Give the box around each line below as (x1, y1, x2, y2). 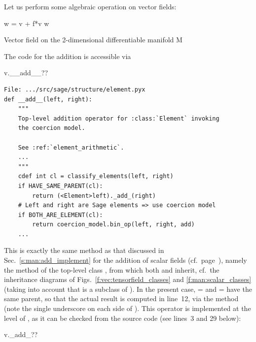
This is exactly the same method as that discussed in (4, 245, 164, 255)
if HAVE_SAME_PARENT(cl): (18, 182, 103, 189)
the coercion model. (18, 124, 85, 132)
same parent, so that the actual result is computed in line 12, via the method (4, 293, 239, 304)
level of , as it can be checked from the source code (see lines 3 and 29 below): (4, 312, 241, 323)
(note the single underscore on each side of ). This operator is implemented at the (4, 303, 251, 313)
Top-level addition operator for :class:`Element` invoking (18, 115, 219, 122)
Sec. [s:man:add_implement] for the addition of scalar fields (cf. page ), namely (4, 255, 247, 265)
